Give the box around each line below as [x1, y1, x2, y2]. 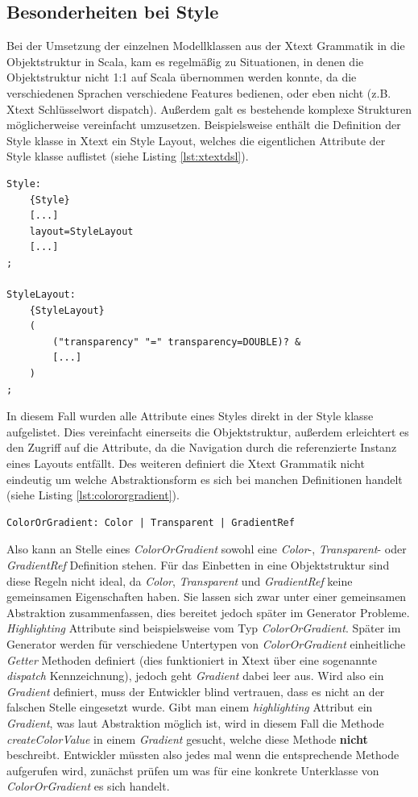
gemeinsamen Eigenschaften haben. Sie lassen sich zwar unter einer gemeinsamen [6, 588, 407, 605]
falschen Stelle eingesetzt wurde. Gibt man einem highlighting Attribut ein [6, 699, 373, 716]
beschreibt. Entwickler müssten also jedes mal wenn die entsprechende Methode [6, 746, 399, 763]
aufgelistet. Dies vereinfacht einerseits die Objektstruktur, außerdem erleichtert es [6, 423, 409, 440]
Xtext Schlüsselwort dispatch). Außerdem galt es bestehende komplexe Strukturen [6, 100, 412, 117]
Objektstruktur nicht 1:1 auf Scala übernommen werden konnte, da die [6, 69, 357, 86]
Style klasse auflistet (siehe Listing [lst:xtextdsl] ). [6, 148, 249, 165]
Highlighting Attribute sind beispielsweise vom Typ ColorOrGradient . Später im [6, 620, 401, 636]
